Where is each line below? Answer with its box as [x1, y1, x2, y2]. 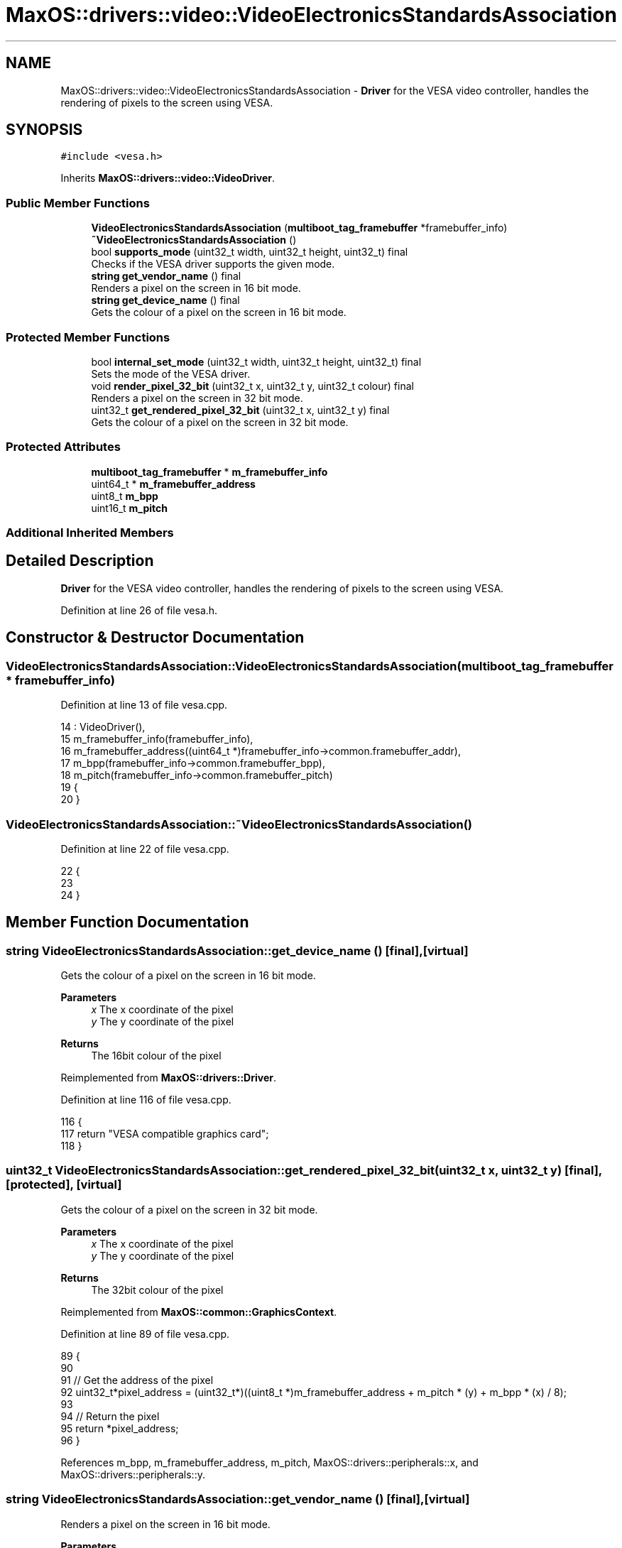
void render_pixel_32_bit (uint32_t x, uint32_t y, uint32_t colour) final [91, 379, 414, 392]
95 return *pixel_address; [60, 1422, 179, 1434]
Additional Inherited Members [6, 525, 174, 540]
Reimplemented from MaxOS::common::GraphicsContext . [60, 1305, 337, 1318]
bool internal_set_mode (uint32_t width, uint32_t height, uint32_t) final [91, 355, 422, 368]
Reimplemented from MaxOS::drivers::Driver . [60, 1072, 277, 1084]
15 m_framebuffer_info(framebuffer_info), [60, 733, 253, 746]
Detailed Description [6, 552, 154, 570]
